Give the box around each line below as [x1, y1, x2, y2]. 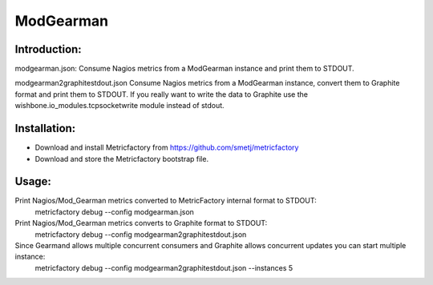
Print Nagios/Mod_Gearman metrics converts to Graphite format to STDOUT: [14, 219, 268, 228]
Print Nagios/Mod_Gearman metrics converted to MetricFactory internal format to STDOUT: [14, 196, 317, 206]
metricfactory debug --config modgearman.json [34, 207, 194, 216]
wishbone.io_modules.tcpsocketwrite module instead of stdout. [14, 101, 225, 110]
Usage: [14, 175, 52, 188]
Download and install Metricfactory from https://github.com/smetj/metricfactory [34, 142, 299, 152]
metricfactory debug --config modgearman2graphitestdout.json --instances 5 [34, 263, 293, 272]
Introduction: [14, 42, 82, 56]
